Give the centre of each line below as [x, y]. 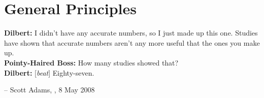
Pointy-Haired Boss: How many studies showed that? [91, 62]
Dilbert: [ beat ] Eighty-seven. [49, 72]
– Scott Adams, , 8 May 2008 [49, 90]
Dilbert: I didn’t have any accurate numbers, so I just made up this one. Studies [131, 33]
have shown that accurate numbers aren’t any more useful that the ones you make [132, 42]
